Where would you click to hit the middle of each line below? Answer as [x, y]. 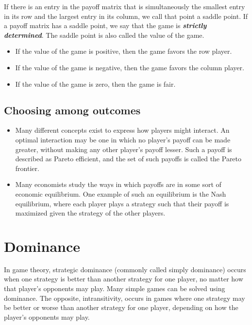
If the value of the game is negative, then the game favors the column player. [130, 67]
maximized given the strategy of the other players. [90, 213]
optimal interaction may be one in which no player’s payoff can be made [123, 139]
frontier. [27, 168]
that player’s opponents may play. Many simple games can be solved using [115, 288]
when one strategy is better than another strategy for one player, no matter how [124, 279]
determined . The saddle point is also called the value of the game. [104, 35]
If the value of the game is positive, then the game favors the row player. [124, 51]
